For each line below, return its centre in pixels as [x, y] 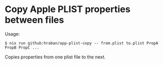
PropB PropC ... [22, 47]
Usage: [12, 34]
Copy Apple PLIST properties [68, 9]
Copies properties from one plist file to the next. [55, 57]
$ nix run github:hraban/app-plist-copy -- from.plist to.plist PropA [81, 43]
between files [34, 20]
